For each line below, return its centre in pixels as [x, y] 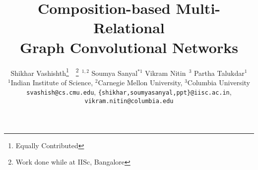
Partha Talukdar [219, 73]
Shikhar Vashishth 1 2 [45, 72]
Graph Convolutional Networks [129, 47]
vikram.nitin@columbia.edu [129, 101]
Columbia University [219, 82]
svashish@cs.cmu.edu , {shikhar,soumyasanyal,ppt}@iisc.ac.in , [129, 92]
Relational [129, 28]
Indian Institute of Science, [52, 82]
